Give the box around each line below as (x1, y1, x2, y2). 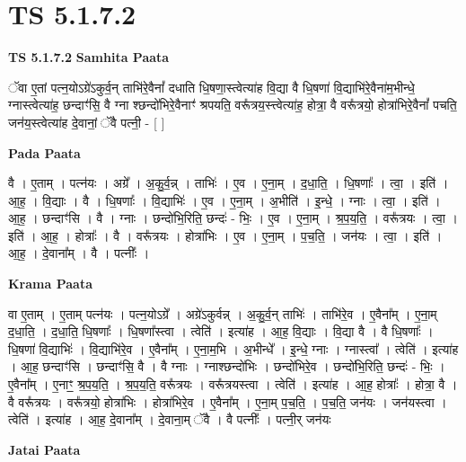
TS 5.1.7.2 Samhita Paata (8, 48, 170, 67)
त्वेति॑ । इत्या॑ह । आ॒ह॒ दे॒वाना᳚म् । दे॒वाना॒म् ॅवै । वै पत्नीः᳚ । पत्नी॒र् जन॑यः (8, 410, 331, 429)
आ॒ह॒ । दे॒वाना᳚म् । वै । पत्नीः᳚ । (8, 244, 150, 262)
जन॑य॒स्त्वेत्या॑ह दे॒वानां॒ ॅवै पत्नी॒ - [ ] (8, 112, 165, 131)
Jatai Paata (8, 440, 81, 458)
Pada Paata (8, 143, 81, 162)
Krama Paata (8, 274, 92, 293)
